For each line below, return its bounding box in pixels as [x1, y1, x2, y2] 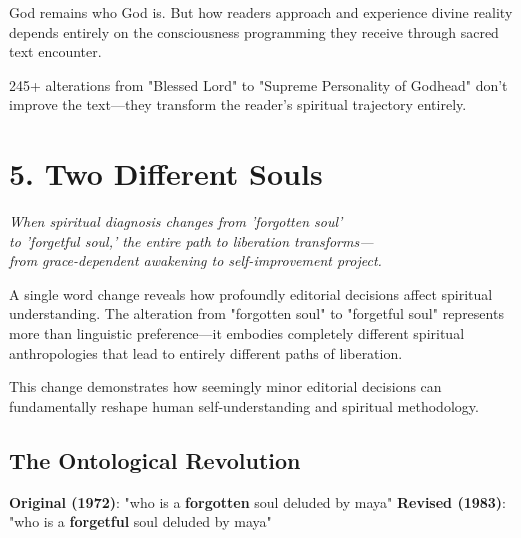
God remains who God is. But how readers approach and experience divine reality [9, 2, 513, 22]
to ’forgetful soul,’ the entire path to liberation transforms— [9, 230, 374, 251]
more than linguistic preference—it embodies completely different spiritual [9, 323, 465, 344]
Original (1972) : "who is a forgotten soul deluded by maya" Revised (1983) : [9, 491, 507, 512]
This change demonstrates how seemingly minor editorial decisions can [9, 376, 442, 397]
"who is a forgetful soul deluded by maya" [9, 511, 272, 532]
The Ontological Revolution [9, 444, 301, 475]
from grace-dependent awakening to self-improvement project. [9, 250, 382, 271]
